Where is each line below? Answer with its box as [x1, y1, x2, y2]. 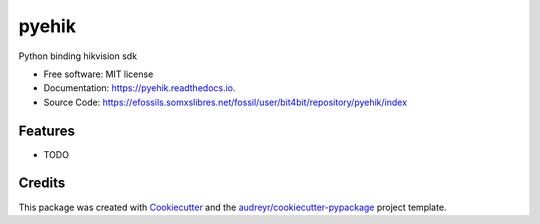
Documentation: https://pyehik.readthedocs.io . [43, 82, 236, 94]
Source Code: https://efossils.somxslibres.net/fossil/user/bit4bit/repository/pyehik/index [43, 96, 408, 108]
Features [18, 122, 75, 139]
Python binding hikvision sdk [18, 50, 138, 62]
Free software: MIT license [43, 68, 154, 80]
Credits [18, 175, 66, 192]
